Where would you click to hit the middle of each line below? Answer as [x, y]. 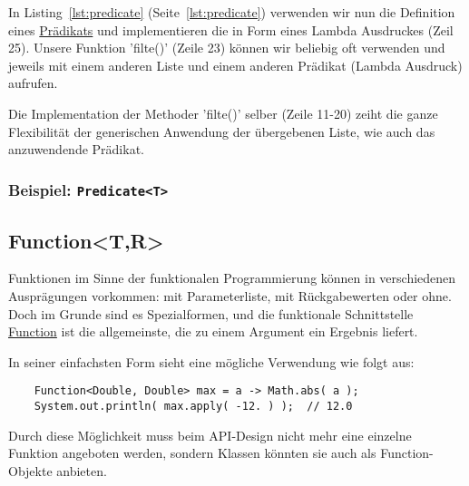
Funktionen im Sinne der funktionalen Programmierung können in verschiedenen [232, 278]
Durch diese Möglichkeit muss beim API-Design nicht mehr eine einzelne [210, 435]
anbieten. [82, 470]
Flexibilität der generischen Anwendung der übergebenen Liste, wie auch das [222, 131]
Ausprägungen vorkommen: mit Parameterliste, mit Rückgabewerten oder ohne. [230, 295]
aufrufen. [33, 83]
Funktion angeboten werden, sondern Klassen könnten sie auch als [192, 453]
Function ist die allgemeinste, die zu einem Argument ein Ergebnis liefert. [213, 331]
